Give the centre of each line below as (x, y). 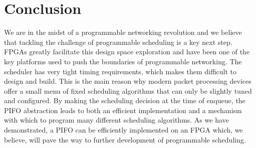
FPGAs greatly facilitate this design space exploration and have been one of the (127, 52)
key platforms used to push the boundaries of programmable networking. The (123, 61)
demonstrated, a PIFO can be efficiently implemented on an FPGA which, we (123, 130)
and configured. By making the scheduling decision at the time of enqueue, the (125, 100)
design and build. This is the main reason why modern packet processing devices (128, 81)
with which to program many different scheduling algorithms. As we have (116, 120)
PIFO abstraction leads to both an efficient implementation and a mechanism (123, 110)
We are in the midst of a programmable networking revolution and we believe (123, 32)
